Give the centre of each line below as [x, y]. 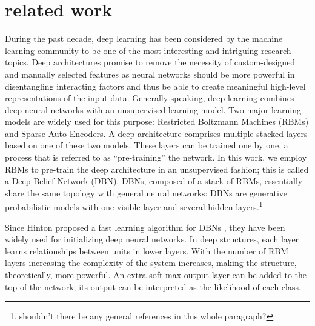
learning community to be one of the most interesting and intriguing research [148, 50]
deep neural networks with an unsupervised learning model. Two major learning [153, 109]
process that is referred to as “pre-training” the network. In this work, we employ [156, 157]
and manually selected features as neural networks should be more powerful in [150, 74]
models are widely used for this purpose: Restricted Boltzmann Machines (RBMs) [157, 121]
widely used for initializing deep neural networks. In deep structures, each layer [152, 239]
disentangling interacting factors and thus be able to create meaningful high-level [155, 86]
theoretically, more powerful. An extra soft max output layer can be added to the [156, 275]
